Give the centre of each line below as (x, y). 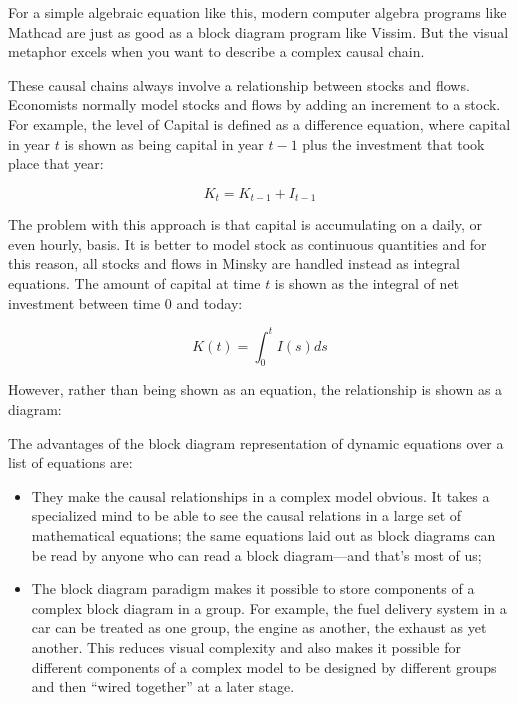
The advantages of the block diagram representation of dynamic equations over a (256, 442)
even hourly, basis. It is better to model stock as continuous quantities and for (247, 243)
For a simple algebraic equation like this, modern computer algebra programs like (257, 12)
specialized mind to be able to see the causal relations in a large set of (246, 515)
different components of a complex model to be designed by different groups (264, 666)
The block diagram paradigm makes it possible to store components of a (253, 588)
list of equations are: (70, 462)
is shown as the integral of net (367, 282)
